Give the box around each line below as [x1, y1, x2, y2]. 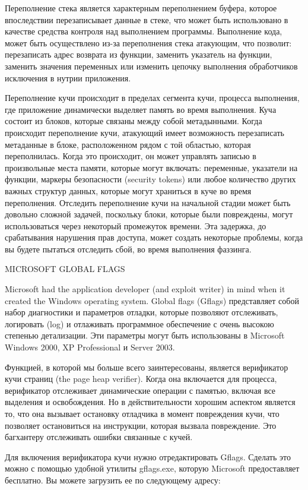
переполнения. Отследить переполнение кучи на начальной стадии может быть [5, 196, 291, 208]
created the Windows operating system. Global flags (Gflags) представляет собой [5, 294, 299, 306]
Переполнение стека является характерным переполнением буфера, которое [5, 2, 277, 14]
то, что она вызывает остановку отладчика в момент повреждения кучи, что [5, 407, 280, 419]
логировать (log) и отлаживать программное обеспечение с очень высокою [5, 317, 274, 330]
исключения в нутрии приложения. [5, 71, 131, 84]
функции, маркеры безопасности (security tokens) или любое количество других [5, 173, 296, 185]
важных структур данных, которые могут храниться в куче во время [5, 184, 252, 197]
